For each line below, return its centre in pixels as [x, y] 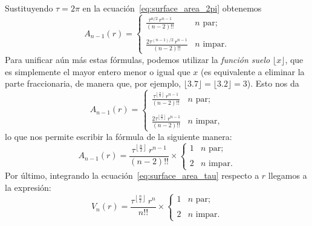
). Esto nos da [273, 83]
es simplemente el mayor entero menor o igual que [98, 71]
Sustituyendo [29, 8]
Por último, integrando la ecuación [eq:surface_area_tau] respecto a [132, 175]
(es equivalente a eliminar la [253, 71]
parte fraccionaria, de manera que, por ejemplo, [93, 83]
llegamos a [288, 175]
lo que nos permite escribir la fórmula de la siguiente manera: [119, 137]
